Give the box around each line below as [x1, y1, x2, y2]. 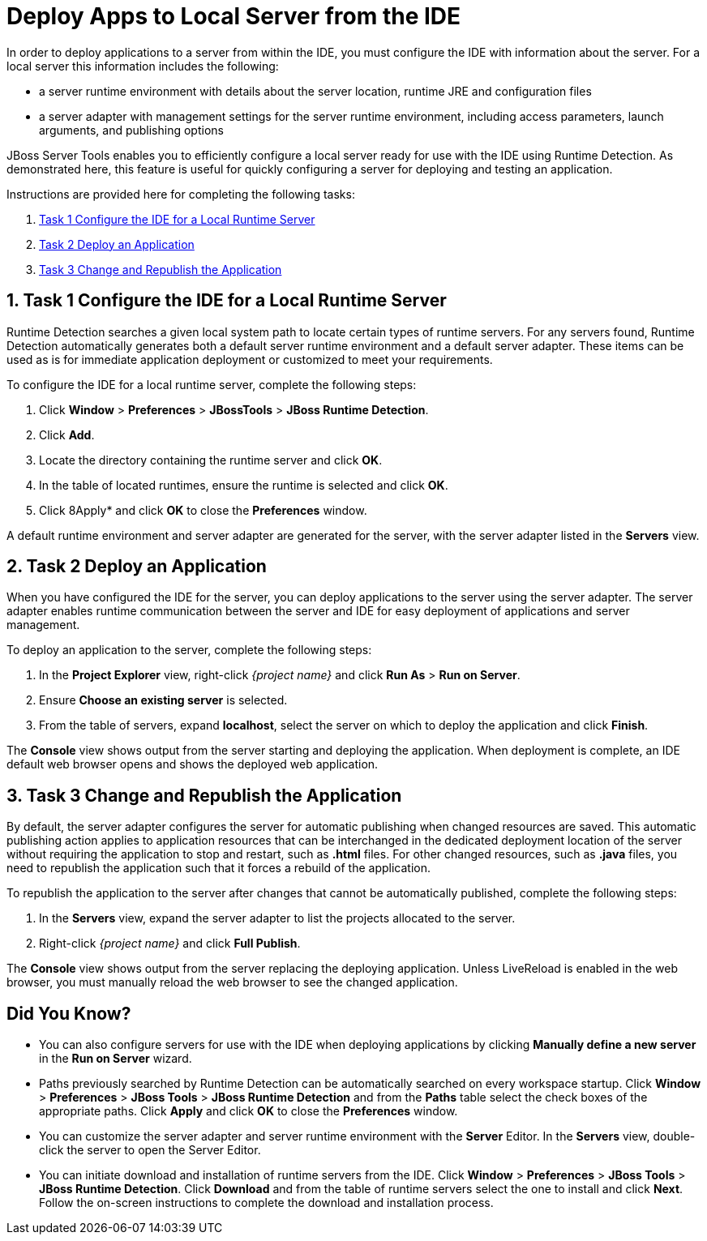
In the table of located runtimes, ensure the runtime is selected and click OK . [39, 477, 448, 492]
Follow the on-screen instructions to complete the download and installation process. [39, 1196, 494, 1210]
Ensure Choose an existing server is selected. [39, 693, 288, 708]
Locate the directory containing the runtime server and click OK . [39, 452, 383, 467]
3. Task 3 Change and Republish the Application [6, 785, 402, 806]
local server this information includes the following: [6, 58, 279, 73]
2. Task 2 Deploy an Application [6, 556, 267, 577]
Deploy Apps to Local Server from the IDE [6, 2, 461, 30]
